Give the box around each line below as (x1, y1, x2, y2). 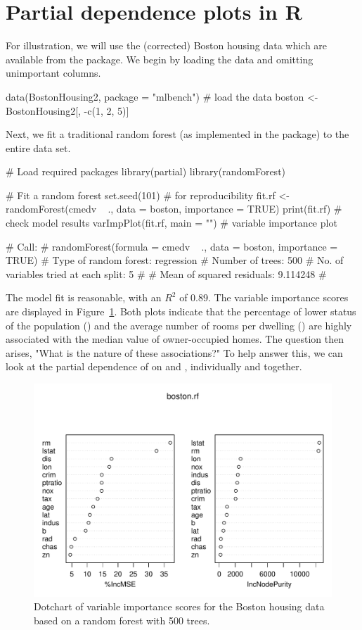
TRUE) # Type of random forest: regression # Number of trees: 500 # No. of (6, 253, 344, 267)
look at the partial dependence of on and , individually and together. (6, 359, 302, 374)
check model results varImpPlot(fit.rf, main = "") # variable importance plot (6, 215, 337, 230)
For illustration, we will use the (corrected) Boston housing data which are (6, 38, 328, 53)
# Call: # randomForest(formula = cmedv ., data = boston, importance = (6, 239, 338, 253)
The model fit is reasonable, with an (6, 290, 162, 305)
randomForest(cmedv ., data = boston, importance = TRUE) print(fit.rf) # (6, 201, 342, 216)
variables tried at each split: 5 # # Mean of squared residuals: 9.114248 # (6, 266, 327, 281)
